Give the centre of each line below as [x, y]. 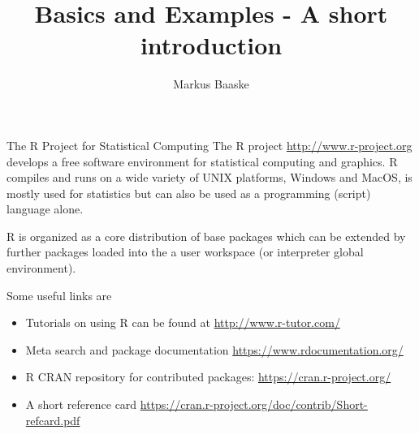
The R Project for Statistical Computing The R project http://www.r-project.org [209, 145]
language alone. [45, 209]
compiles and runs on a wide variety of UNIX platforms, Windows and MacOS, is [209, 177]
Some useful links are [59, 295]
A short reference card [81, 404]
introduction [211, 45]
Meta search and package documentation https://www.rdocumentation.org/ [214, 349]
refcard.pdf [53, 420]
